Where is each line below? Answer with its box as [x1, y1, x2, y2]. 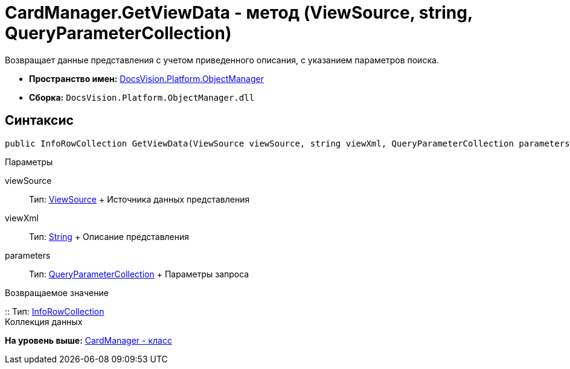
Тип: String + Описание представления [29, 231, 190, 242]
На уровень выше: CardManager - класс [5, 335, 172, 345]
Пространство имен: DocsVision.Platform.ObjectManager [29, 73, 264, 84]
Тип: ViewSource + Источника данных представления [29, 194, 250, 204]
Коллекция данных [5, 316, 83, 327]
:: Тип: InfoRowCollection [5, 306, 104, 317]
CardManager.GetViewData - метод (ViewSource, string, [5, 2, 473, 23]
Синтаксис [5, 113, 74, 128]
